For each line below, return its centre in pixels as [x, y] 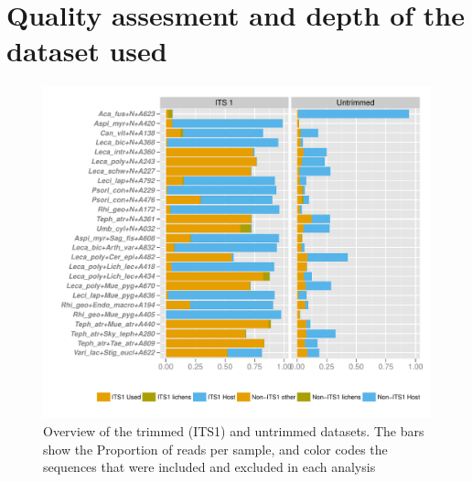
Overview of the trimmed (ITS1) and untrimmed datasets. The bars [234, 431]
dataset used [87, 51]
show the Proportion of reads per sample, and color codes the [215, 449]
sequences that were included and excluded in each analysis [209, 467]
